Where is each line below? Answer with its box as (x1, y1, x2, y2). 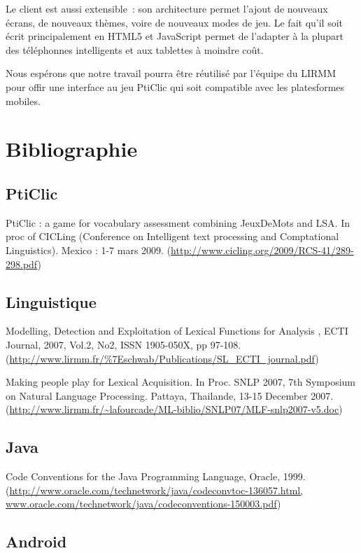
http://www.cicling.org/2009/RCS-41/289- (171, 242, 354, 257)
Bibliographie (6, 134, 138, 163)
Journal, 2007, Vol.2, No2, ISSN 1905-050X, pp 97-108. (6, 337, 241, 351)
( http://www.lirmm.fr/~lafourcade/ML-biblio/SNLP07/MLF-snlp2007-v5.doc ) (6, 402, 343, 416)
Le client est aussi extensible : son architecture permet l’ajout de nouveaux (6, 1, 328, 15)
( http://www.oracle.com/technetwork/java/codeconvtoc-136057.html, (6, 482, 304, 497)
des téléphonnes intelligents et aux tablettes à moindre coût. (6, 42, 264, 57)
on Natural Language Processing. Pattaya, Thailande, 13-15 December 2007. (6, 388, 334, 402)
